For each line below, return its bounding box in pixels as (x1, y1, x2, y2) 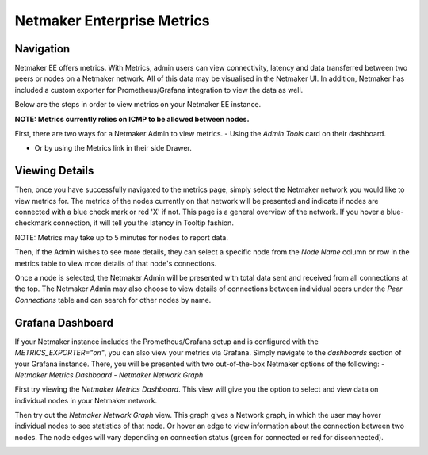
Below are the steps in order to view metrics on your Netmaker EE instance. (14, 100, 262, 109)
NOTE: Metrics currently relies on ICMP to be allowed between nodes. (14, 114, 250, 124)
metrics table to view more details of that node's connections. (14, 258, 217, 268)
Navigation (14, 42, 71, 55)
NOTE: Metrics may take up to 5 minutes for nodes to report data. (14, 232, 229, 242)
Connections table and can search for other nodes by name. (14, 295, 212, 304)
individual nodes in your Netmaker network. (14, 396, 158, 405)
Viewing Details (14, 164, 94, 178)
